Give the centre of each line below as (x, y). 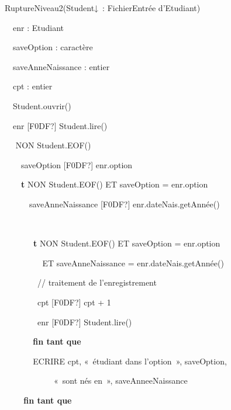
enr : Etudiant (38, 27)
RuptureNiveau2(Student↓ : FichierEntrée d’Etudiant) (103, 8)
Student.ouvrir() (42, 105)
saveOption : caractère (53, 47)
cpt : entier (32, 86)
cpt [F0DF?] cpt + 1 (74, 302)
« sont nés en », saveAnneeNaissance (120, 381)
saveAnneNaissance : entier (61, 66)
